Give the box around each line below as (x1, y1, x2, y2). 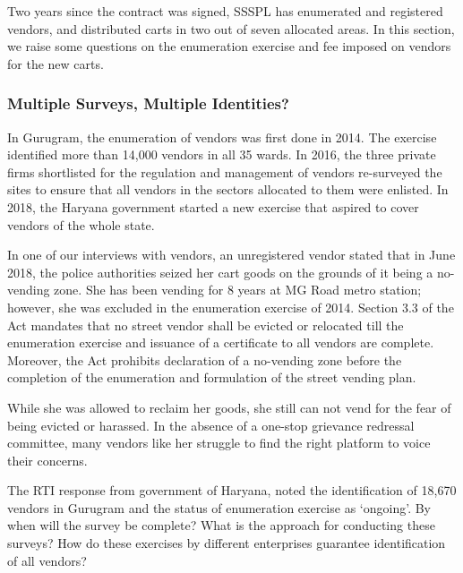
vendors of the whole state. (7, 215, 155, 234)
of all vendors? (7, 551, 87, 569)
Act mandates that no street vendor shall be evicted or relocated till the (7, 315, 404, 334)
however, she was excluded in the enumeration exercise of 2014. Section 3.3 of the (7, 297, 454, 316)
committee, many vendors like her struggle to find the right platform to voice (7, 433, 431, 452)
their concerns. (7, 450, 88, 469)
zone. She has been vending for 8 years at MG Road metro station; (54, 280, 422, 299)
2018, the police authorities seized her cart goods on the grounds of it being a (7, 262, 433, 281)
